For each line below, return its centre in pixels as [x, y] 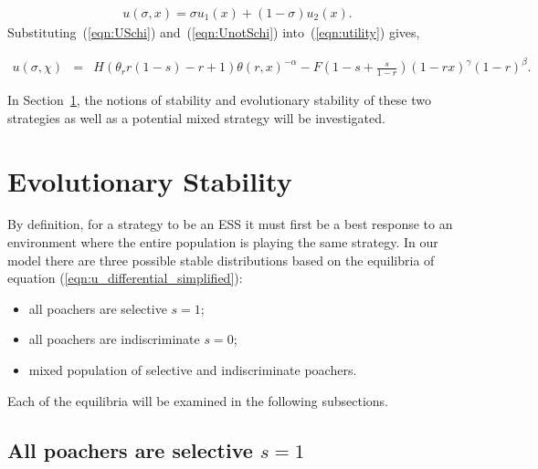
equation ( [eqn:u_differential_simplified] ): [125, 278]
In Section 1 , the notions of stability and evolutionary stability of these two [219, 100]
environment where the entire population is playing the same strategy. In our [223, 242]
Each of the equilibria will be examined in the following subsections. [198, 400]
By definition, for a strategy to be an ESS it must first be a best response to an [230, 224]
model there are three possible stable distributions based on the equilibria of [221, 260]
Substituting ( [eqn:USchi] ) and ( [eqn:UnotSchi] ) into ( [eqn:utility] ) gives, [214, 32]
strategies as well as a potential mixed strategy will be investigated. [196, 117]
